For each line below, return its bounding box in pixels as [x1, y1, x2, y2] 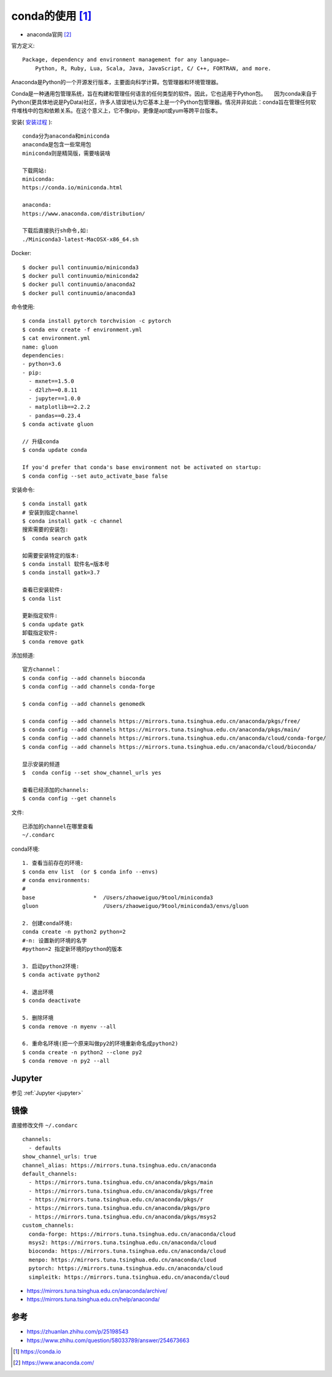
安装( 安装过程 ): [11, 118, 53, 125]
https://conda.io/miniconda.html [22, 184, 123, 191]
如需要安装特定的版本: [22, 552, 80, 559]
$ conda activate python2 [22, 971, 101, 979]
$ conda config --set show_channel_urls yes [22, 769, 162, 776]
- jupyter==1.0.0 [28, 395, 81, 402]
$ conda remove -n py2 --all [22, 1057, 110, 1065]
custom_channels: [22, 1222, 74, 1229]
